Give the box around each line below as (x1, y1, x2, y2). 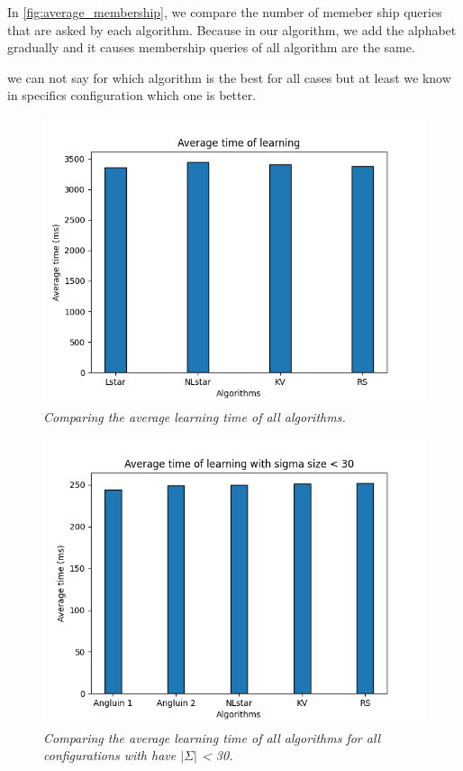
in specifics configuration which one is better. (7, 86, 257, 105)
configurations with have (43, 746, 177, 765)
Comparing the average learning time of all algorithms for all (43, 728, 381, 747)
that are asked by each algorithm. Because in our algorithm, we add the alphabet (7, 20, 457, 39)
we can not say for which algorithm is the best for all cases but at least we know (7, 68, 451, 87)
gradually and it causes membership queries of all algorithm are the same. (7, 38, 415, 57)
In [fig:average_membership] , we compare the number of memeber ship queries (7, 3, 442, 21)
